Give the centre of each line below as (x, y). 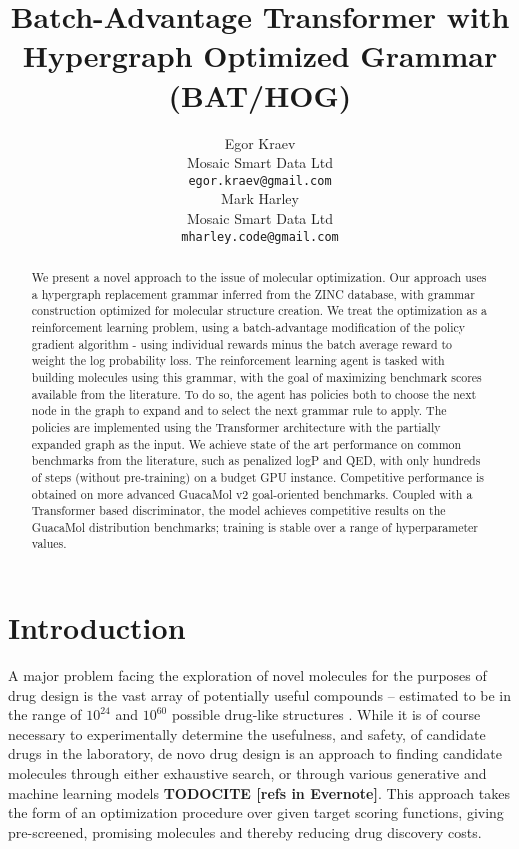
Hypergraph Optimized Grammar (260, 55)
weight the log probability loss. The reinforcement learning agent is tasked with (238, 360)
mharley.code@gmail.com (260, 236)
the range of (45, 714)
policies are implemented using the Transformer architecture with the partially (236, 426)
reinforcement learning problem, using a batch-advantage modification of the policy (248, 326)
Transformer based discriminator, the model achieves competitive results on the (238, 510)
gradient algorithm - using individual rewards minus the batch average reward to (242, 343)
